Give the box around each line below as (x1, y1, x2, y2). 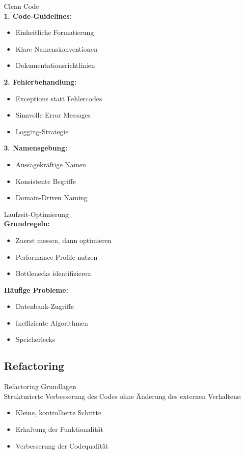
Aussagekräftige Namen (15, 159, 86, 169)
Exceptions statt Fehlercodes (15, 93, 102, 103)
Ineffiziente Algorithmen (15, 317, 88, 328)
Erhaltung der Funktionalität (15, 424, 104, 434)
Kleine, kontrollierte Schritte (15, 407, 102, 418)
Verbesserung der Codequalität (15, 440, 109, 451)
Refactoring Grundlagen (4, 381, 77, 392)
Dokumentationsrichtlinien (15, 60, 95, 70)
